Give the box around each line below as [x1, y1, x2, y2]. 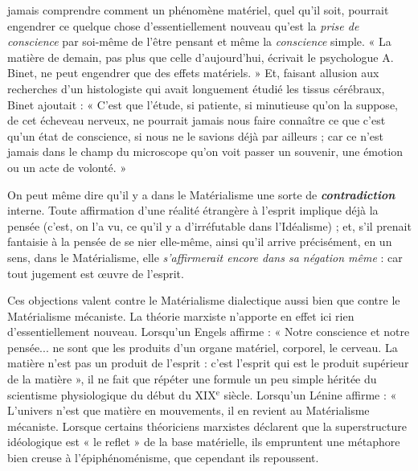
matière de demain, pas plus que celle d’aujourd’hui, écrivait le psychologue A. [7, 48, 394, 65]
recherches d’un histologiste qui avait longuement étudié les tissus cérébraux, [7, 80, 385, 96]
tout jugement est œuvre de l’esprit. [7, 264, 184, 281]
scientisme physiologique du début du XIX [7, 386, 216, 403]
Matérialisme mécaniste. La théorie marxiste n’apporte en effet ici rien [7, 307, 354, 324]
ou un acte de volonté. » [7, 158, 127, 175]
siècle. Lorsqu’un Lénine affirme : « [223, 386, 397, 403]
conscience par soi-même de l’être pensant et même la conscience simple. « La [7, 33, 391, 50]
